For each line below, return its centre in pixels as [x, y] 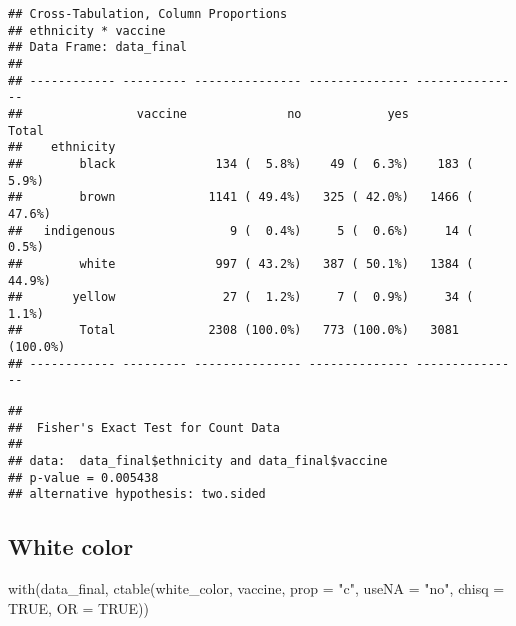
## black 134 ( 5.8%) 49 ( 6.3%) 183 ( [241, 163]
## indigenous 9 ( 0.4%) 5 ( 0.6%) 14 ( [241, 230]
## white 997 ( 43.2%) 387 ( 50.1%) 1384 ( [241, 263]
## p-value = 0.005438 [83, 477]
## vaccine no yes [208, 113]
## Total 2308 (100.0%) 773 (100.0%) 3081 [234, 330]
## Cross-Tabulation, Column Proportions [148, 14]
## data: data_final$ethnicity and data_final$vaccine [198, 461]
